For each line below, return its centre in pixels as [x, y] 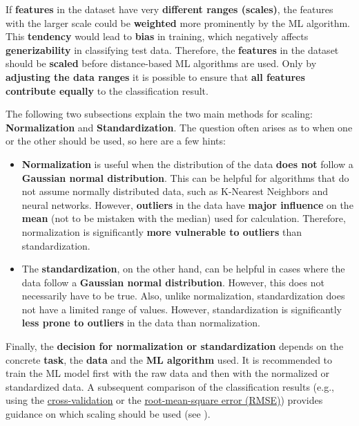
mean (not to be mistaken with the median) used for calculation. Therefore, [184, 218]
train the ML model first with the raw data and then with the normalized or [168, 373]
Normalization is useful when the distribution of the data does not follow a [187, 164]
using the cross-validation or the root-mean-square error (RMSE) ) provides [164, 400]
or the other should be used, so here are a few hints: [116, 141]
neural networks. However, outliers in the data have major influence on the [187, 204]
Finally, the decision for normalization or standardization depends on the [175, 346]
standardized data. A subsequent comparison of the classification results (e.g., [170, 386]
